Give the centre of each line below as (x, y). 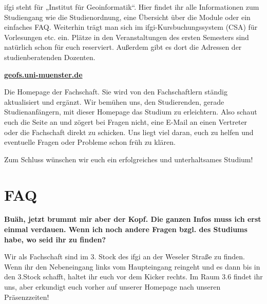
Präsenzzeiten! (27, 297)
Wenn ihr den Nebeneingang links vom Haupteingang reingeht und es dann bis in (132, 266)
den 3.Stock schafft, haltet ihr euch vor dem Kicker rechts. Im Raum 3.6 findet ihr (133, 277)
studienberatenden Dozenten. (50, 57)
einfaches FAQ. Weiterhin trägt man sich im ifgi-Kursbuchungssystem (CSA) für (131, 27)
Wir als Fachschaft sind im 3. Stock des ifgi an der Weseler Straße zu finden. (125, 256)
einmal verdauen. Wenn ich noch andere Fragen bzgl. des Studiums (126, 229)
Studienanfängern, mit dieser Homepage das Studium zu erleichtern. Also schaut (131, 112)
